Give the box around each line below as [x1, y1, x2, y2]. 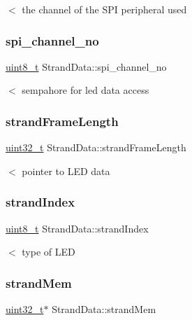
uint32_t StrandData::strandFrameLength [6, 140, 186, 155]
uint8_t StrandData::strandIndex [6, 221, 149, 235]
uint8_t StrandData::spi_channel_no [6, 59, 167, 74]
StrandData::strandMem [52, 302, 156, 316]
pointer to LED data [22, 163, 110, 178]
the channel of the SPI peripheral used [22, 2, 187, 16]
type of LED [22, 244, 75, 259]
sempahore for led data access [22, 83, 149, 97]
